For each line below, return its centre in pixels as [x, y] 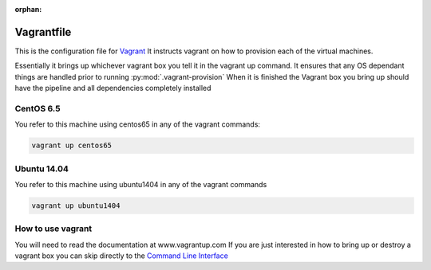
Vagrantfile [43, 32]
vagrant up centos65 [71, 146]
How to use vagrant [53, 229]
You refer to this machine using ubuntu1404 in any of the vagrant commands [141, 184]
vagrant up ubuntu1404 [76, 205]
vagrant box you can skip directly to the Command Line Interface [122, 256]
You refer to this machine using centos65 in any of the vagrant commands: [138, 124]
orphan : [28, 9]
